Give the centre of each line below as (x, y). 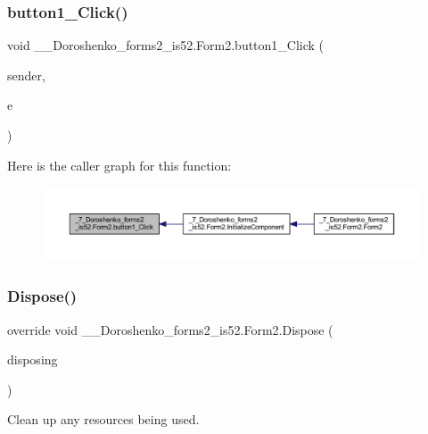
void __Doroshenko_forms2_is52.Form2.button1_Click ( (166, 45)
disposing (33, 359)
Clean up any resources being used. (103, 419)
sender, (26, 75)
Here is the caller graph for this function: (119, 165)
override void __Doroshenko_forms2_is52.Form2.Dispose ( (170, 329)
